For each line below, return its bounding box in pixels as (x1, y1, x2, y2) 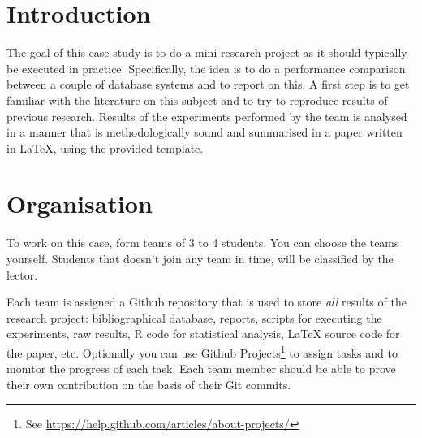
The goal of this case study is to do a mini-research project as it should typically (6, 44, 407, 61)
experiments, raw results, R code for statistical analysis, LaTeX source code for (6, 325, 400, 342)
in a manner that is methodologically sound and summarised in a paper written (6, 124, 403, 141)
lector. (6, 266, 38, 283)
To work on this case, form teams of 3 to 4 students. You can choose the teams (6, 234, 399, 251)
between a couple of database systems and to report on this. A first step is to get (6, 76, 410, 93)
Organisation (6, 187, 153, 220)
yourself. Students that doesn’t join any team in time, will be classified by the (6, 250, 394, 267)
